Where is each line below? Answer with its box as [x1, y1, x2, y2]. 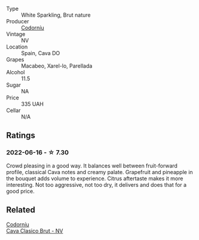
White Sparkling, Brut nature [21, 11, 91, 19]
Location [6, 43, 28, 50]
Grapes [6, 56, 25, 63]
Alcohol [6, 69, 25, 75]
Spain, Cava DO [21, 50, 60, 56]
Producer [6, 18, 29, 25]
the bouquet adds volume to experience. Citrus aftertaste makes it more [6, 175, 183, 182]
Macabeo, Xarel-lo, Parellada [21, 62, 93, 69]
